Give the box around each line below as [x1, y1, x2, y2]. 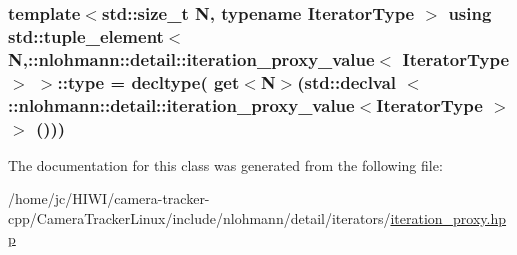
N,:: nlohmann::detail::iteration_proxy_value [8, 46, 375, 71]
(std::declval [297, 69, 397, 94]
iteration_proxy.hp [390, 208, 507, 229]
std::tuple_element [8, 23, 164, 48]
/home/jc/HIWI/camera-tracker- [8, 188, 210, 209]
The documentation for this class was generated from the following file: [8, 154, 443, 175]
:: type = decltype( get [57, 69, 240, 94]
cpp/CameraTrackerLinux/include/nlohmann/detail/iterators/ [8, 208, 391, 229]
